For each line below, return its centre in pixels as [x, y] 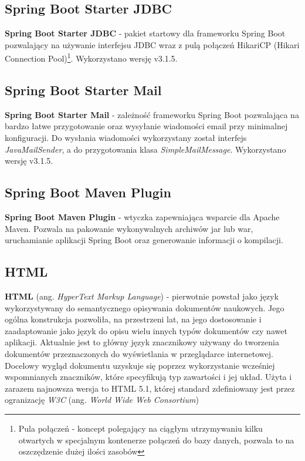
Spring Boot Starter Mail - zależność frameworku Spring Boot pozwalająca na [152, 114]
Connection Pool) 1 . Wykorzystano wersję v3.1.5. [91, 58]
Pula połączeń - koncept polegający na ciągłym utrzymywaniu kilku [140, 428]
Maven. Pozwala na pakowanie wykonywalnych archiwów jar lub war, [129, 228]
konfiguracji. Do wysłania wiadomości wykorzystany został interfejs [126, 138]
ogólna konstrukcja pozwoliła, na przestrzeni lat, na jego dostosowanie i [133, 319]
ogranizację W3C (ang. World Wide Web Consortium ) [102, 400]
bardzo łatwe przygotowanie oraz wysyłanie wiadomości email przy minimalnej [146, 126]
